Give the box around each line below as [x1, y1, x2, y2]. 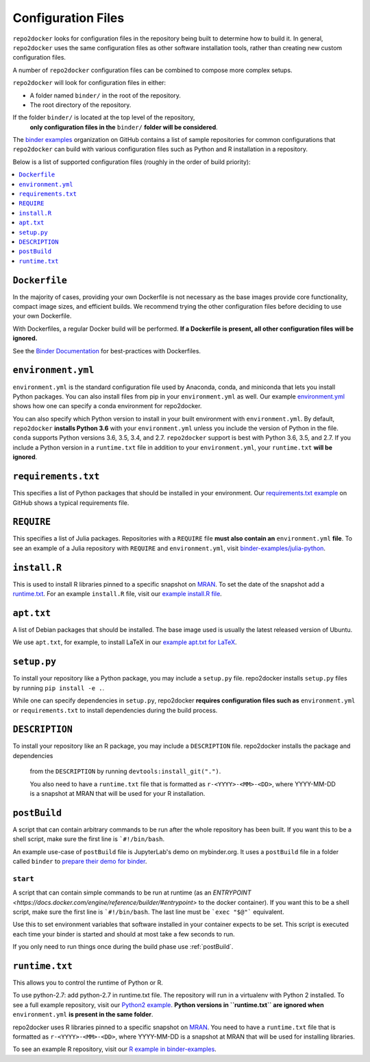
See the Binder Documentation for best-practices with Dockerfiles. [12, 346, 201, 355]
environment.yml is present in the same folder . [12, 1011, 153, 1019]
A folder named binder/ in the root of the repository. [29, 91, 182, 99]
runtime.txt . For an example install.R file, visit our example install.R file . [12, 590, 222, 598]
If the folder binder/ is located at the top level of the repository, [12, 113, 195, 121]
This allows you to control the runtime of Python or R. [12, 978, 164, 987]
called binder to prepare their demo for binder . [12, 858, 147, 866]
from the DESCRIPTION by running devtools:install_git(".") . [29, 767, 221, 775]
